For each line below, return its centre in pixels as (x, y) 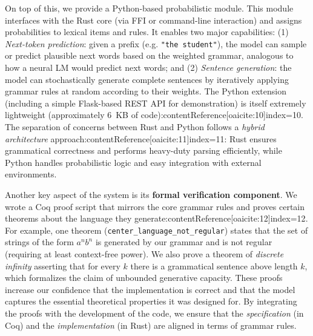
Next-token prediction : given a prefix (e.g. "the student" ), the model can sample (156, 43)
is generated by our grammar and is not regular (184, 242)
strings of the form (39, 242)
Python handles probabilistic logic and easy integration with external (133, 162)
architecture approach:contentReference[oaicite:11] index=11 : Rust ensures (141, 138)
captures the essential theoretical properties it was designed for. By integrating (151, 301)
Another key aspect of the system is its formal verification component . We (151, 194)
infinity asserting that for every (63, 265)
